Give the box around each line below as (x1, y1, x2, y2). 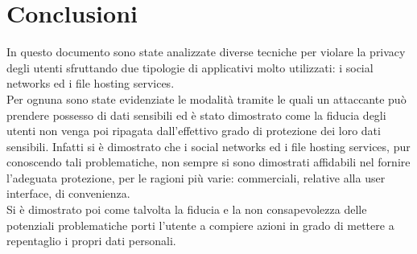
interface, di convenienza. (6, 185, 130, 202)
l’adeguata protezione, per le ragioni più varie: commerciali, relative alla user (6, 169, 386, 186)
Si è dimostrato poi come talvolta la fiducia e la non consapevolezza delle (6, 201, 367, 218)
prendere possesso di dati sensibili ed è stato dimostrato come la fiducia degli (6, 106, 386, 123)
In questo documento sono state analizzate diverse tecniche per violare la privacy (6, 43, 406, 60)
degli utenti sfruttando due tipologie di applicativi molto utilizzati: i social (6, 59, 374, 76)
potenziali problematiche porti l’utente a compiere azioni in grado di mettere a (6, 216, 394, 233)
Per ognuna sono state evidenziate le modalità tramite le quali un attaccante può (6, 90, 407, 107)
